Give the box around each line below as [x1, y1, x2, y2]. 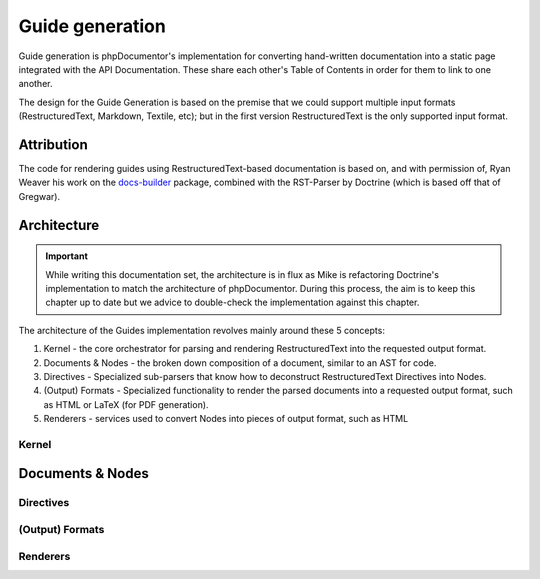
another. [18, 78, 53, 90]
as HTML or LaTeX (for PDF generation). [43, 398, 209, 410]
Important [45, 250, 89, 262]
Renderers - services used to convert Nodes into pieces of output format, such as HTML [43, 413, 409, 425]
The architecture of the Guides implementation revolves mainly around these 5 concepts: [18, 324, 385, 336]
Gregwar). [18, 190, 60, 202]
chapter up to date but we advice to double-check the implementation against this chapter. [45, 296, 420, 309]
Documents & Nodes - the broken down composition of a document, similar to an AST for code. [43, 356, 437, 369]
